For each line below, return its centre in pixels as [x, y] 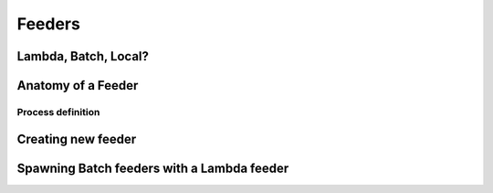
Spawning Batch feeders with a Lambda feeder [153, 168]
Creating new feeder [77, 139]
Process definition [58, 112]
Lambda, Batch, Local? [83, 56]
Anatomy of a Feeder [78, 86]
